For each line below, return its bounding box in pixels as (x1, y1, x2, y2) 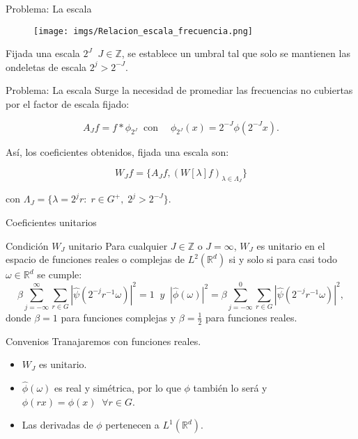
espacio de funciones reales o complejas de (6, 252, 185, 266)
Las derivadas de (22, 417, 93, 432)
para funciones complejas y (61, 310, 176, 324)
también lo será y (193, 381, 267, 395)
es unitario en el (256, 238, 325, 253)
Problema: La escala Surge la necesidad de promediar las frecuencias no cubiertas (6, 83, 353, 97)
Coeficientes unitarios (6, 215, 97, 230)
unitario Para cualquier (68, 238, 168, 253)
